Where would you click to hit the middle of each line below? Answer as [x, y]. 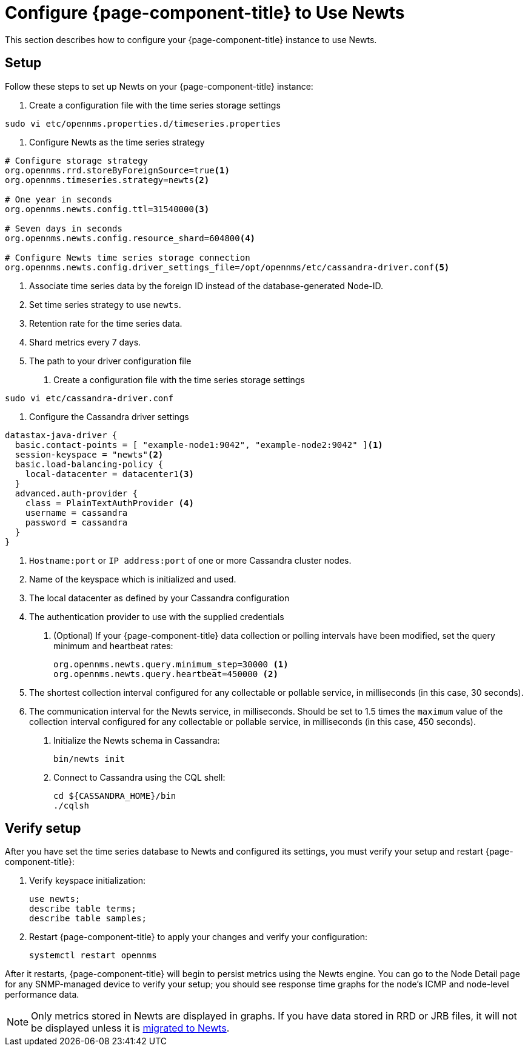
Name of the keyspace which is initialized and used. [133, 579]
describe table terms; [83, 909]
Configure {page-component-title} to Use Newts [205, 13]
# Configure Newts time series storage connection [128, 257]
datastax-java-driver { [61, 435]
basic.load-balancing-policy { [89, 464]
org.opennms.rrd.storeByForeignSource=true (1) [117, 170]
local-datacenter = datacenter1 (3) [109, 474]
